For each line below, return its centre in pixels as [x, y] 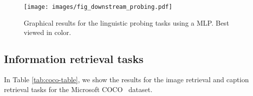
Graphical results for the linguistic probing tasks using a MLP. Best [126, 22]
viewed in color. [47, 32]
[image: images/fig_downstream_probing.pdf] [98, 7]
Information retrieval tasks [74, 59]
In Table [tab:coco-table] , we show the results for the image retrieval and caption [126, 80]
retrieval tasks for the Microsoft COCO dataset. [78, 89]
